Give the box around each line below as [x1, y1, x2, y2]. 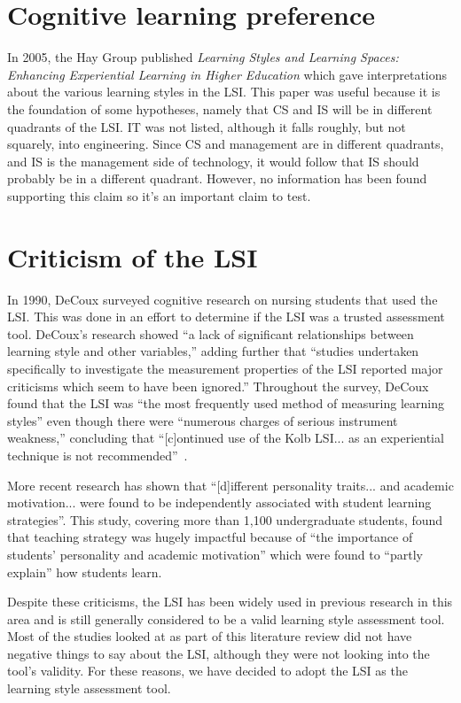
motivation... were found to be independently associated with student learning [7, 493, 432, 512]
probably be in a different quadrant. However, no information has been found [7, 169, 427, 188]
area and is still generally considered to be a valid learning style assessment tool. [7, 609, 445, 628]
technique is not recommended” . [7, 445, 188, 464]
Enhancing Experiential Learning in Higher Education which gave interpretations [7, 65, 448, 83]
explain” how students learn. [7, 562, 162, 581]
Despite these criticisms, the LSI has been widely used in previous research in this [7, 592, 453, 611]
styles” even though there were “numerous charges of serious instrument [7, 411, 398, 429]
